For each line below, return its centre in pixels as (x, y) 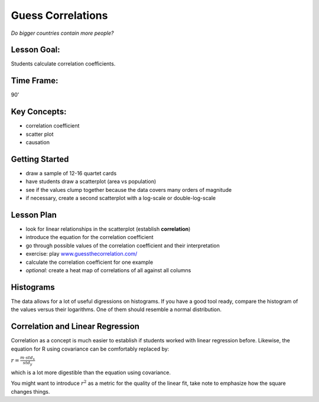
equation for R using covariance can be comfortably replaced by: (90, 349)
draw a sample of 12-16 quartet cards (71, 173)
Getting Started (40, 159)
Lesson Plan (34, 215)
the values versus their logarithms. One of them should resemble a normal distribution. (116, 309)
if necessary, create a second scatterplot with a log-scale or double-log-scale (121, 198)
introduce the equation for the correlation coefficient (89, 237)
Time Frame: (35, 81)
